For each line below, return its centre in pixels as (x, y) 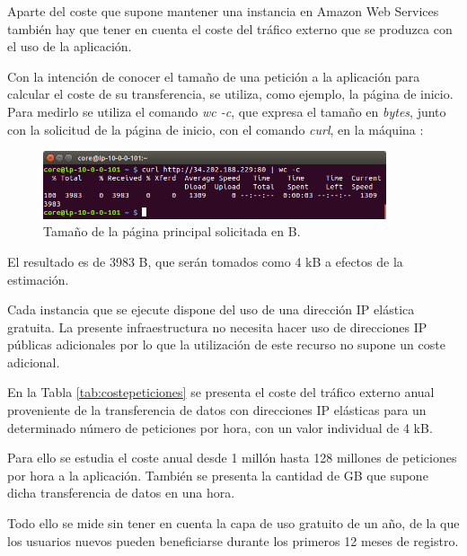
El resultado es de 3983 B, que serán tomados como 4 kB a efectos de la (205, 261)
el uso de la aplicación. (70, 46)
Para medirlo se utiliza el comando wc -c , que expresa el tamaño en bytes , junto (227, 111)
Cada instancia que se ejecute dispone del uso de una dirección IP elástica (211, 309)
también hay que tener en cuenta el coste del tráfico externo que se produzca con (230, 28)
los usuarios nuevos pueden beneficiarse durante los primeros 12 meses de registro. (233, 540)
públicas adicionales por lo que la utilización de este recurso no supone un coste (226, 344)
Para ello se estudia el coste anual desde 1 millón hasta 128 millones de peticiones (232, 458)
